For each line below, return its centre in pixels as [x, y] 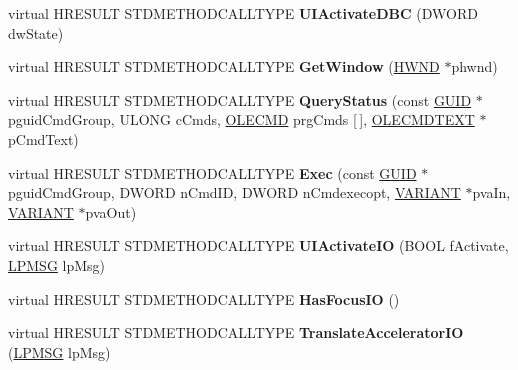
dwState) [36, 32]
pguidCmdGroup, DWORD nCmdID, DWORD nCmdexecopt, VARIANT [234, 192]
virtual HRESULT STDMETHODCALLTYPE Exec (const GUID [212, 172]
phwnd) [474, 66]
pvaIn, [491, 192]
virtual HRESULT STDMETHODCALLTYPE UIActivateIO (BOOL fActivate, [258, 245]
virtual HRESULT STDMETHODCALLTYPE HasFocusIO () [204, 298]
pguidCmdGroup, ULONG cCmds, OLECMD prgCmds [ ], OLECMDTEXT [241, 119]
